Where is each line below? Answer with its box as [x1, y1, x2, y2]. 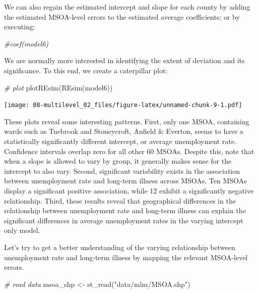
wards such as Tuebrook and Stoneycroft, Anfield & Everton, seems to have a [4, 126, 243, 136]
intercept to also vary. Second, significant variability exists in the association [4, 165, 240, 176]
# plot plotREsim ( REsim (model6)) [4, 82, 113, 92]
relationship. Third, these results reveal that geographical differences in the [4, 195, 236, 206]
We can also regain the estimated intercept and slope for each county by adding [4, 2, 250, 12]
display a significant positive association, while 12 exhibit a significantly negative [4, 185, 254, 196]
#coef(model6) [4, 38, 49, 48]
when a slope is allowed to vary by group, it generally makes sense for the [4, 156, 232, 166]
